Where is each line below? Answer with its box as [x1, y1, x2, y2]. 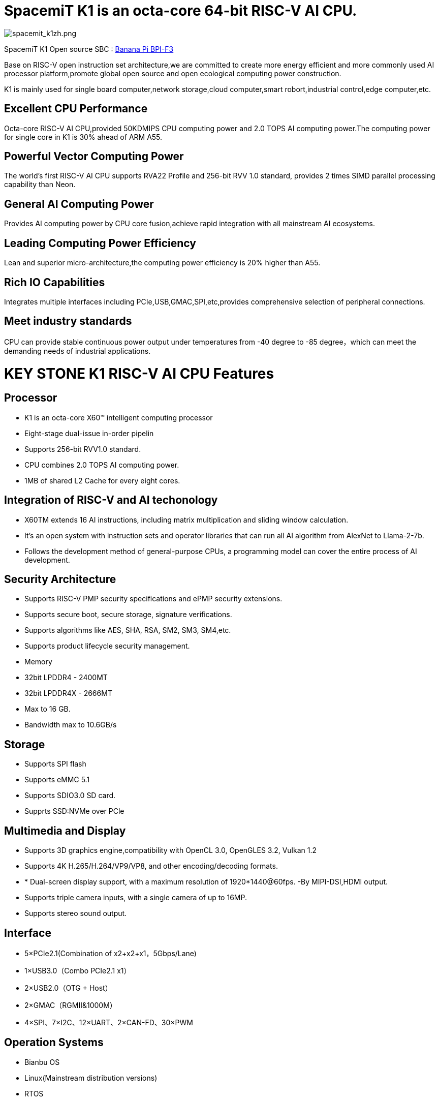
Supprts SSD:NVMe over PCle [24, 807, 124, 816]
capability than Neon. [4, 180, 76, 189]
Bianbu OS [24, 1057, 60, 1066]
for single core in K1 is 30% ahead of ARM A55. [4, 132, 163, 141]
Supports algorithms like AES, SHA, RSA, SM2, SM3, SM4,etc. [24, 626, 231, 635]
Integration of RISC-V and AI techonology [4, 494, 218, 507]
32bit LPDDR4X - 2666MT [24, 689, 112, 698]
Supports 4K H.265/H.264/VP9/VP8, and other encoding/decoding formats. [24, 862, 278, 871]
